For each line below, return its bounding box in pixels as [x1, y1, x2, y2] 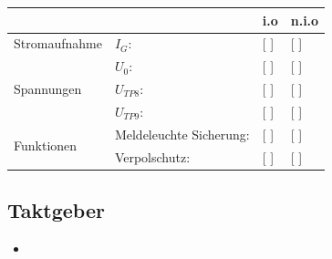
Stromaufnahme [14, 34, 102, 53]
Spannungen [14, 79, 82, 98]
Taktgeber [7, 196, 105, 224]
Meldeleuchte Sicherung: [114, 124, 250, 143]
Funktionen [14, 136, 78, 155]
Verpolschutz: [114, 147, 191, 166]
